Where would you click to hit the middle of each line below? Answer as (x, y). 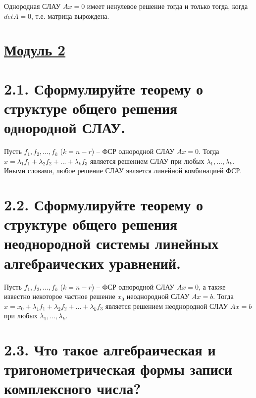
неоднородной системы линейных (111, 243)
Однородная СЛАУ (32, 6)
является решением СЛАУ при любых (147, 161)
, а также (212, 286)
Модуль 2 (35, 50)
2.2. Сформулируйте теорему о (103, 205)
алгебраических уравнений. (92, 263)
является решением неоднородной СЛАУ (167, 306)
